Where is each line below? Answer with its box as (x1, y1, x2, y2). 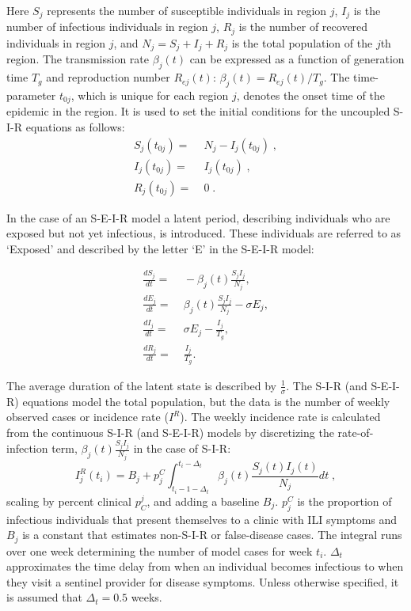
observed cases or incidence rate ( (6, 408, 169, 425)
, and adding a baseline (147, 492, 260, 509)
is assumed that (6, 589, 82, 605)
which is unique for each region (78, 86, 229, 103)
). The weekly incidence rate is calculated (180, 408, 381, 425)
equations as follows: (25, 119, 125, 135)
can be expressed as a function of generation (189, 51, 405, 67)
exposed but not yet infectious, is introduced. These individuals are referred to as (6, 225, 401, 241)
